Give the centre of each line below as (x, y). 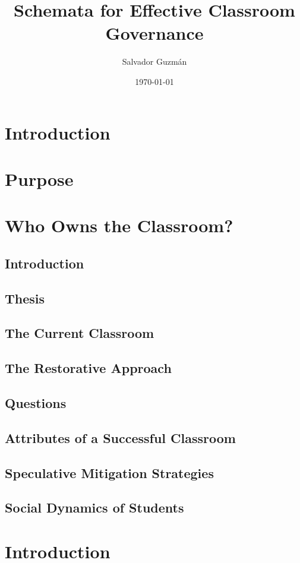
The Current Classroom (80, 333)
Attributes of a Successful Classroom (120, 437)
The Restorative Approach (88, 368)
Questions (36, 402)
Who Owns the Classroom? (119, 225)
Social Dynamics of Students (94, 507)
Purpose (39, 178)
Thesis (25, 298)
